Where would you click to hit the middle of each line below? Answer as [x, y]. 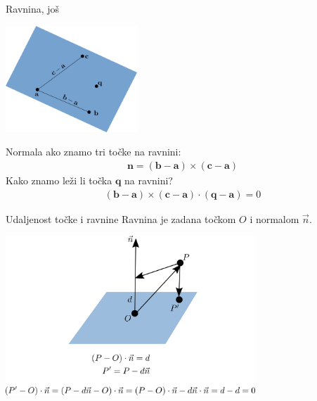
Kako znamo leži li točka [59, 180]
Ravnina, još [33, 8]
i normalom [274, 218]
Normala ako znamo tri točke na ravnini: [93, 152]
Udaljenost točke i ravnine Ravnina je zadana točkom [121, 218]
